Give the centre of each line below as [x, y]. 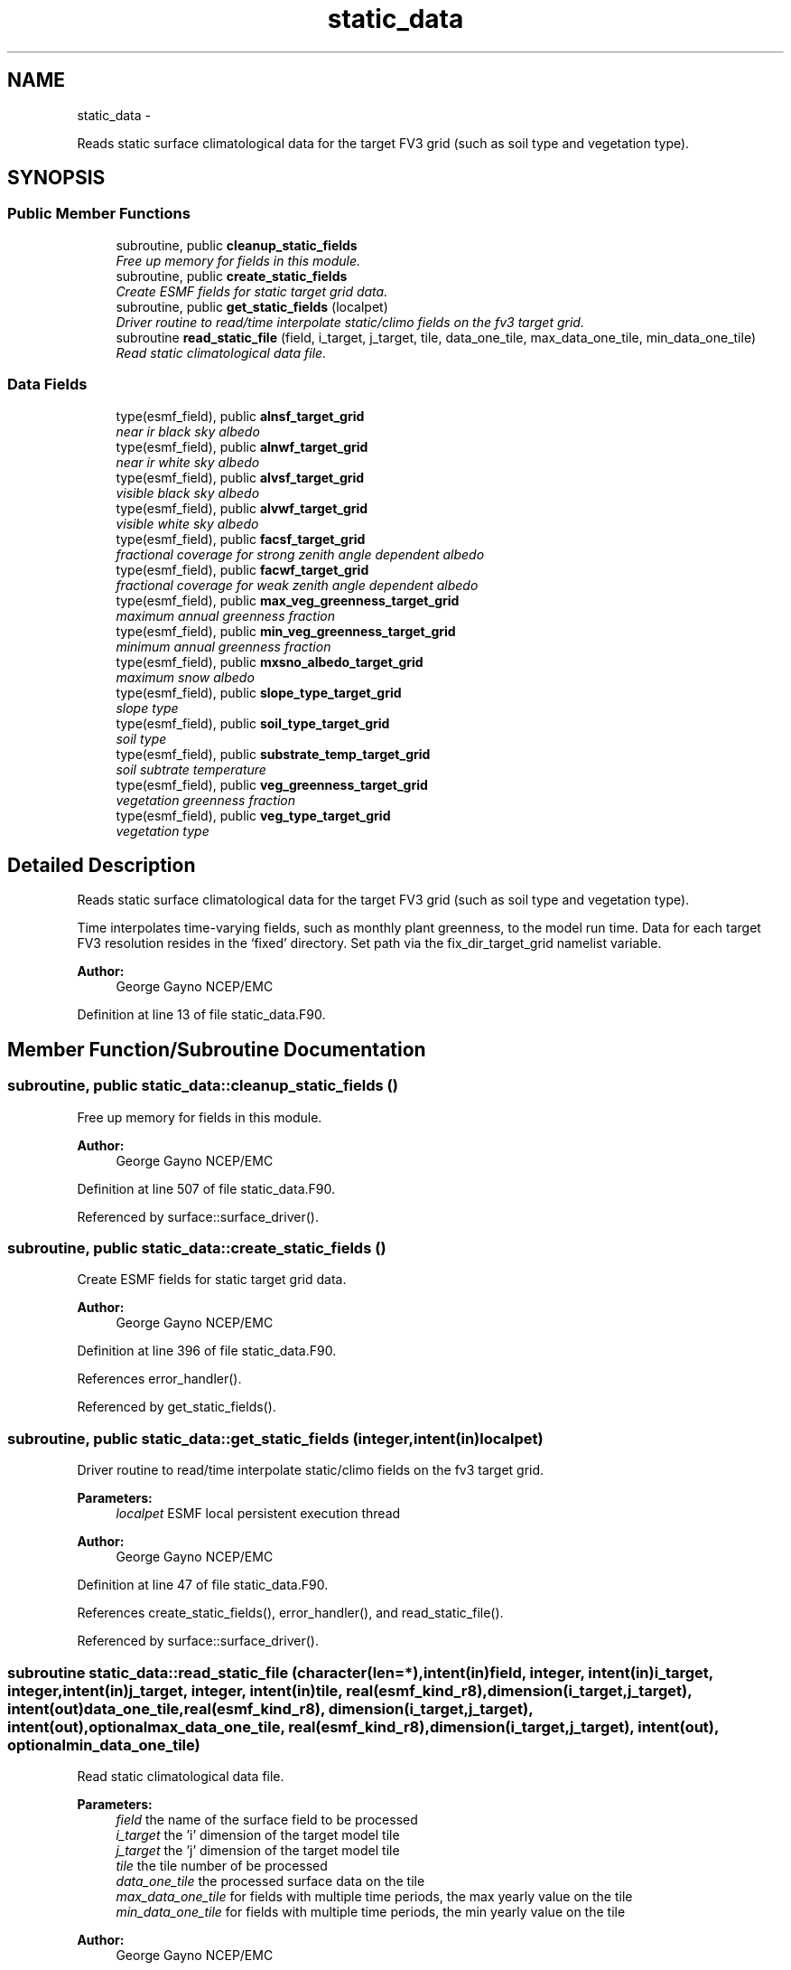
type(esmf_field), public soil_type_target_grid [253, 723]
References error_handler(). [159, 1379]
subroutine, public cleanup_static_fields [237, 245]
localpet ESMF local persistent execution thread [258, 1514]
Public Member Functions [99, 214]
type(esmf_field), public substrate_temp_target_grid [273, 754]
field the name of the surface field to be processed [267, 1819]
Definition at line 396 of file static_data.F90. [207, 1351]
